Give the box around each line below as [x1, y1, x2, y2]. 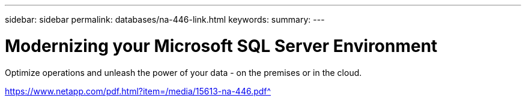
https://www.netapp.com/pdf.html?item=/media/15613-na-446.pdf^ [5, 85, 271, 96]
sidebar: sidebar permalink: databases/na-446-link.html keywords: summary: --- [5, 14, 325, 25]
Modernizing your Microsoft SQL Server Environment [5, 35, 438, 56]
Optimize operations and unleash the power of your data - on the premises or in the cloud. [5, 67, 362, 78]
